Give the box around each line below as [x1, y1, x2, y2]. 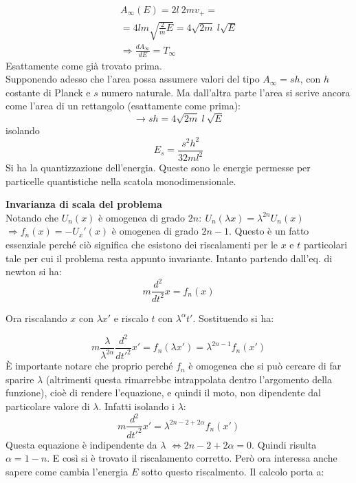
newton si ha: [5, 264, 62, 279]
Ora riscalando [5, 310, 67, 325]
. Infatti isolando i [98, 399, 175, 413]
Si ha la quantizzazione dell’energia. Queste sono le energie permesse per [5, 160, 311, 175]
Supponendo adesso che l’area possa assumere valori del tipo [5, 72, 260, 86]
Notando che [5, 210, 58, 224]
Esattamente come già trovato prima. [5, 58, 162, 72]
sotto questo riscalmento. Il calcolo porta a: [141, 464, 324, 478]
